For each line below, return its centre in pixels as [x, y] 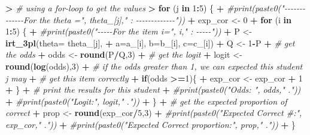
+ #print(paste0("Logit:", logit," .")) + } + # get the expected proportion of [146, 101]
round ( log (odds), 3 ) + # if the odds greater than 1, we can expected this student [154, 66]
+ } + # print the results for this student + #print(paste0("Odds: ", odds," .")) [153, 90]
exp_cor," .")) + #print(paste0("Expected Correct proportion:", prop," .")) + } [151, 124]
